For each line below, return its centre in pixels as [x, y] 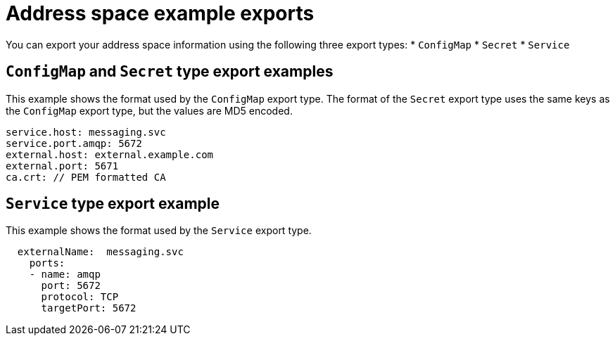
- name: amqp [65, 275]
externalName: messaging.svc [100, 252]
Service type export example [113, 204]
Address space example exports [160, 13]
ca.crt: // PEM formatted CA [86, 177]
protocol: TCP [80, 297]
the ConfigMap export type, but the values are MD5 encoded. [149, 110]
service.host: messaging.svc [86, 132]
